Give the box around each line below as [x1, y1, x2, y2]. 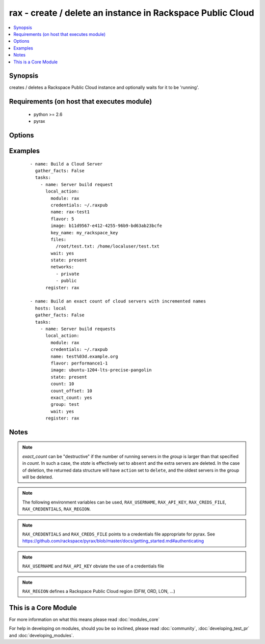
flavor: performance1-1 [51, 360, 108, 366]
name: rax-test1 [51, 209, 90, 215]
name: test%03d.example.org [51, 354, 118, 359]
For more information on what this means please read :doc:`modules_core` [9, 616, 160, 622]
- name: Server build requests [40, 326, 116, 332]
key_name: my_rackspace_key [51, 230, 118, 235]
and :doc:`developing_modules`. [9, 632, 74, 638]
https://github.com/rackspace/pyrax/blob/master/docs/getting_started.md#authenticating [22, 538, 204, 544]
